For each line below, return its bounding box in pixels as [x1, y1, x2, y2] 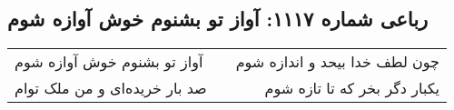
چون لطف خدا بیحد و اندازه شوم [235, 51, 440, 73]
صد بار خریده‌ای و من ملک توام [15, 77, 207, 99]
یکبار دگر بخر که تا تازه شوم [264, 77, 440, 99]
